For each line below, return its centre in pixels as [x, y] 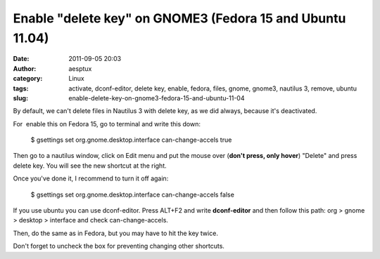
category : [28, 79]
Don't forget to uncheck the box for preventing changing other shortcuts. [119, 246]
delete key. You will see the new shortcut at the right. [90, 166]
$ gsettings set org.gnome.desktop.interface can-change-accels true [131, 140]
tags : [21, 88]
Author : [25, 68]
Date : [21, 59]
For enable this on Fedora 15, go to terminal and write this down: [107, 124]
